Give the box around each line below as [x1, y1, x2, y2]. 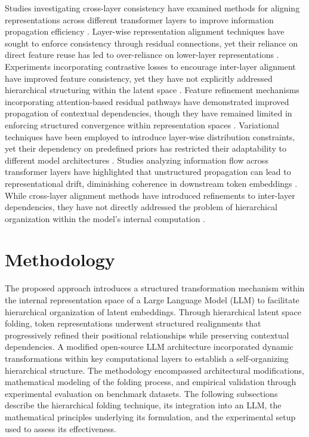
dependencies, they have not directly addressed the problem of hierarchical [5, 201, 277, 213]
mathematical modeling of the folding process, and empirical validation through [5, 376, 296, 388]
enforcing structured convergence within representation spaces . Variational [5, 118, 279, 131]
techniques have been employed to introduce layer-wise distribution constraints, [5, 130, 295, 143]
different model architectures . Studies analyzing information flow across [5, 153, 268, 166]
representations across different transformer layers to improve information [5, 13, 274, 26]
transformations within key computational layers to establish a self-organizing [5, 352, 289, 364]
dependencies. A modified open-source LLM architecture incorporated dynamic [5, 340, 293, 353]
